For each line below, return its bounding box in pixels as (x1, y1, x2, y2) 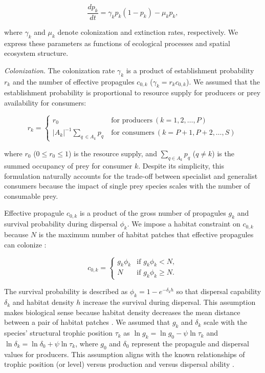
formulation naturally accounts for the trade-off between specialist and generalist (4, 170, 258, 181)
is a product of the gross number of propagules (79, 208, 226, 218)
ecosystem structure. (4, 48, 69, 58)
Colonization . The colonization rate (4, 65, 115, 75)
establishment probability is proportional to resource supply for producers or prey (4, 87, 261, 98)
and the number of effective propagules (12, 76, 135, 87)
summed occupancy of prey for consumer (4, 160, 132, 171)
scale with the (204, 317, 247, 327)
